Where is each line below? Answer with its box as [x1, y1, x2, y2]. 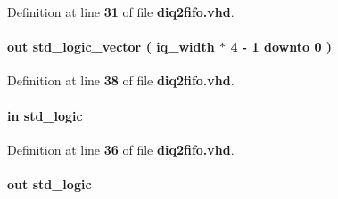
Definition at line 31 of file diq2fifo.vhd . [7, 3, 235, 20]
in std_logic [7, 106, 83, 124]
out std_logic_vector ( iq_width [7, 37, 215, 56]
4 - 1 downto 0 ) [230, 37, 333, 56]
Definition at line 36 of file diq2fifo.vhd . [7, 139, 235, 158]
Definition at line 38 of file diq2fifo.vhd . [7, 71, 235, 90]
